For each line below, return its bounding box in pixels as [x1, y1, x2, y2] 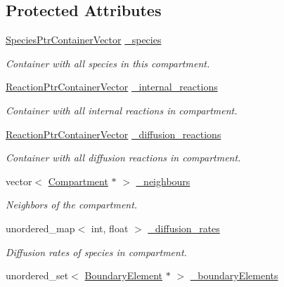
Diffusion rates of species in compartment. [6, 244, 187, 259]
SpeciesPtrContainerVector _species [6, 32, 162, 47]
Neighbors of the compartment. [6, 197, 138, 212]
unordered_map [6, 220, 75, 235]
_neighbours [136, 173, 191, 188]
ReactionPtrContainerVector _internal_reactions [6, 79, 218, 94]
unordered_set [6, 268, 69, 283]
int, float [91, 220, 129, 235]
